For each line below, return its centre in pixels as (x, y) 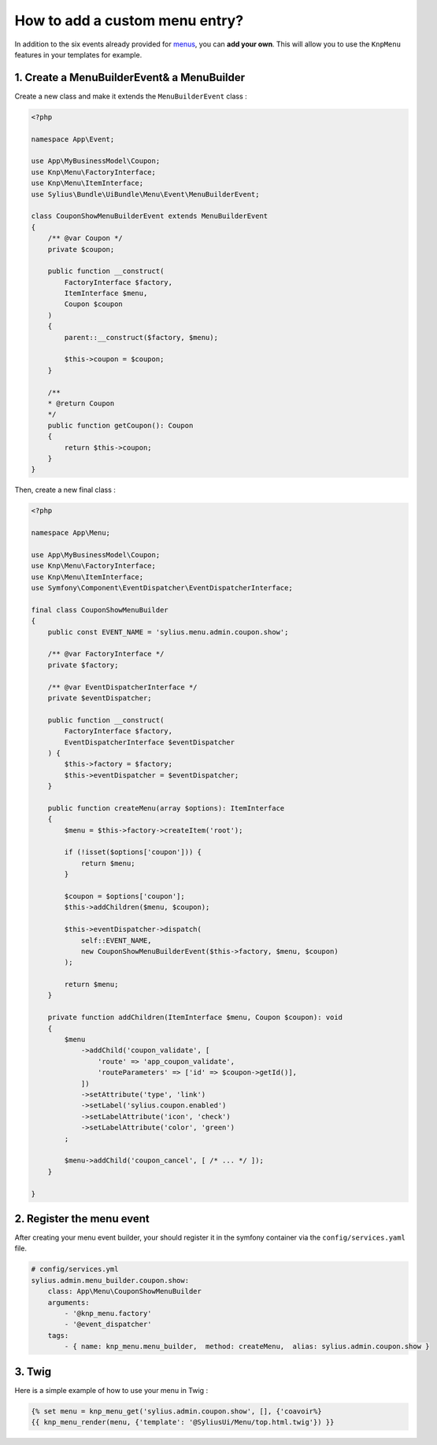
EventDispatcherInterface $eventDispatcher (150, 742)
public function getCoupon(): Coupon (120, 425)
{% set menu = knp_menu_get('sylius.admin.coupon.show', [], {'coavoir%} (176, 1411)
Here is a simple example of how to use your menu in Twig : (111, 1390)
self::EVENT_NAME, (117, 940)
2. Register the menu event (82, 1219)
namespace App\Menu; (70, 533)
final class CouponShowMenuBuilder (100, 610)
